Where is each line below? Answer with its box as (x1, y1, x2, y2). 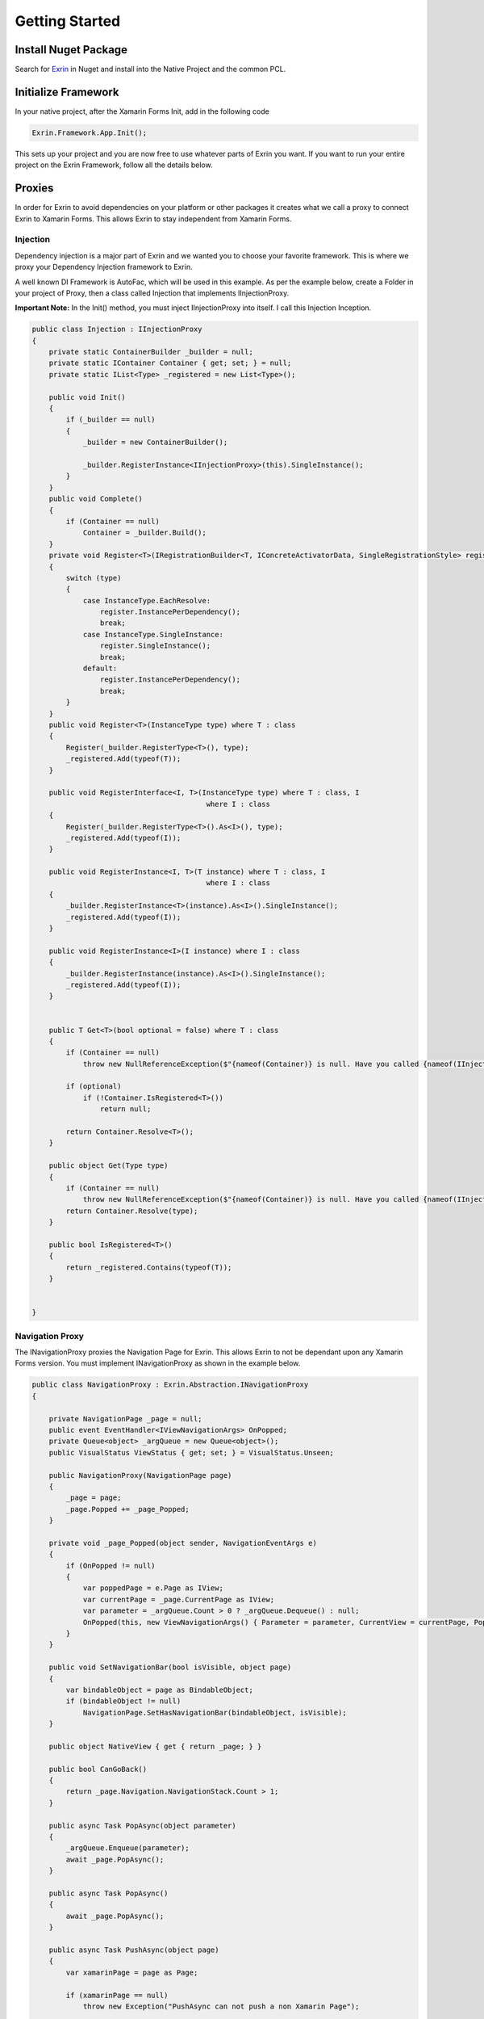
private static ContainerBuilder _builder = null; (48, 347, 253, 357)
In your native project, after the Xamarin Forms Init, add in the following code (15, 106, 269, 116)
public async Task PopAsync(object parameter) (48, 1821, 237, 1830)
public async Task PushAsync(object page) (48, 1945, 219, 1954)
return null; (99, 1105, 152, 1114)
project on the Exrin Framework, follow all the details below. (15, 160, 213, 170)
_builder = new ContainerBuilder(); (82, 438, 228, 447)
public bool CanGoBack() (48, 1765, 148, 1773)
